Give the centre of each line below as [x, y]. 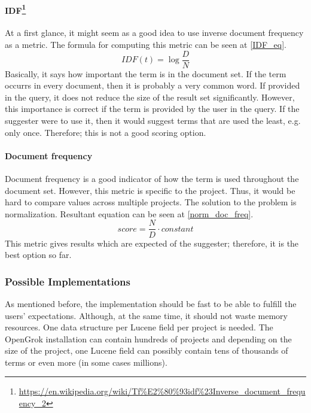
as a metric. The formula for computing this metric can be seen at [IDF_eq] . [146, 45]
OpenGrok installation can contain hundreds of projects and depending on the [148, 338]
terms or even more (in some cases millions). [86, 362]
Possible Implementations [68, 281]
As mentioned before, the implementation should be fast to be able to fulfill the [151, 303]
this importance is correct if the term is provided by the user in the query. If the [152, 109]
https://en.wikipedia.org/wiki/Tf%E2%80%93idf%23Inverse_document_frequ [162, 391]
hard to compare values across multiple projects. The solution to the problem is [151, 202]
